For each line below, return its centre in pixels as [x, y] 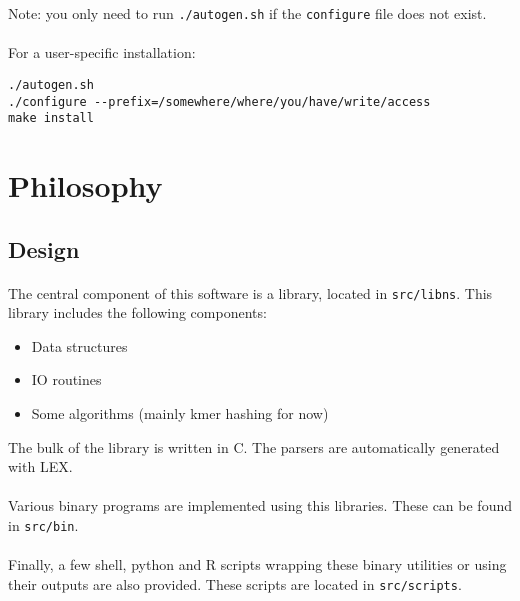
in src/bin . [43, 524]
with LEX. [40, 466]
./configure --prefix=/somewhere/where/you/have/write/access [219, 101]
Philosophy [85, 185]
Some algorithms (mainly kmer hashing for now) [180, 413]
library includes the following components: [137, 312]
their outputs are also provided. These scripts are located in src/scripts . [235, 583]
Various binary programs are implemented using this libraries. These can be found [260, 505]
